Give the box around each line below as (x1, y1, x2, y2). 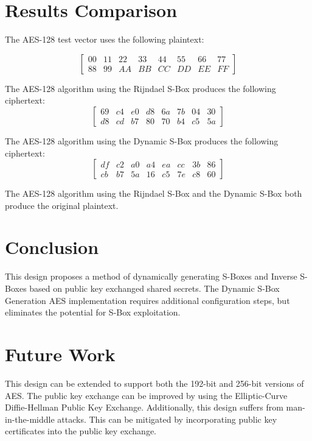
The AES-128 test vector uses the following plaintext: (5, 33, 204, 46)
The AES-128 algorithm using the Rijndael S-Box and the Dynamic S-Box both (5, 187, 302, 200)
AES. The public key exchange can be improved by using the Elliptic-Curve (5, 389, 288, 401)
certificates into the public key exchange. (5, 425, 156, 437)
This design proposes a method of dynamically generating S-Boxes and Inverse (5, 270, 297, 283)
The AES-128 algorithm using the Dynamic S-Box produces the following (5, 134, 279, 147)
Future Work (5, 341, 116, 366)
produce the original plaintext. (5, 199, 119, 211)
